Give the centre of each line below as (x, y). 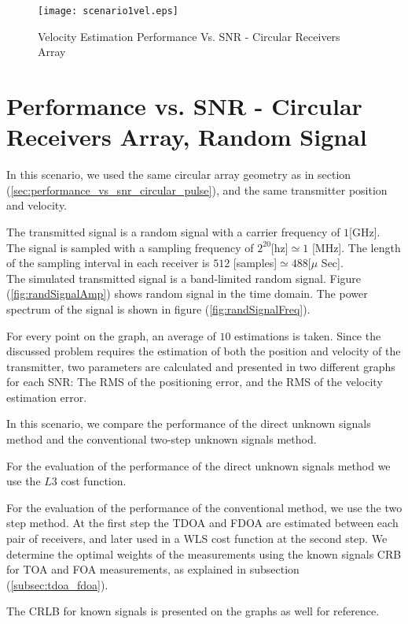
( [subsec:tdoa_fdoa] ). (57, 584)
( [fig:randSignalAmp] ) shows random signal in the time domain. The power (187, 293)
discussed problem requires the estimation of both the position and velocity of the (204, 351)
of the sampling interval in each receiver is (108, 263)
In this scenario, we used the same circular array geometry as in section (179, 175)
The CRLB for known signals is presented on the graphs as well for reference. (193, 611)
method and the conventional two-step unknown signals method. (162, 439)
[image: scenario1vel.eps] (108, 11)
